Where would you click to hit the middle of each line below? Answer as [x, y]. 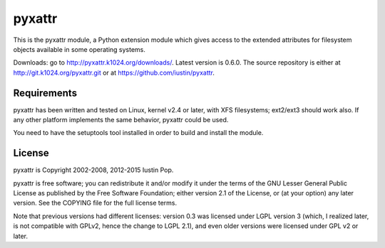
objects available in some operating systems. [79, 49]
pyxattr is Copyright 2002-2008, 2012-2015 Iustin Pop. [93, 170]
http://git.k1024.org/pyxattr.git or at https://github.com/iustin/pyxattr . [114, 72]
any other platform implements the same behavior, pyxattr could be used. [121, 120]
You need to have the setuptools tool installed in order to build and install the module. [138, 133]
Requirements [45, 93]
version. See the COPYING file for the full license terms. [95, 203]
